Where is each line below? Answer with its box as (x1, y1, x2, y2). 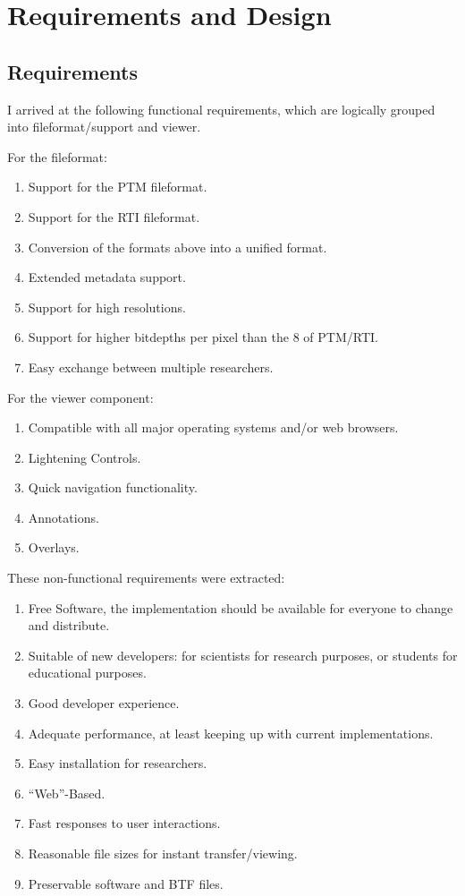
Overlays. (28, 538, 80, 557)
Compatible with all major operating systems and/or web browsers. (28, 418, 399, 437)
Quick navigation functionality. (28, 478, 198, 497)
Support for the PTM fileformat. (28, 177, 207, 196)
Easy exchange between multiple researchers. (28, 357, 274, 376)
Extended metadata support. (28, 268, 186, 286)
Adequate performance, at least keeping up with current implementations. (28, 723, 434, 742)
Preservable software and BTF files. (28, 874, 224, 892)
